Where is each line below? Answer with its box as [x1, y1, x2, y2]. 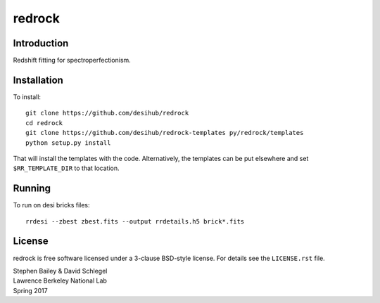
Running [13, 183, 51, 195]
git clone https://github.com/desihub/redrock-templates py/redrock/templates [25, 129, 304, 137]
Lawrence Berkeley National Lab [13, 276, 107, 285]
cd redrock [25, 119, 63, 127]
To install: [13, 92, 42, 101]
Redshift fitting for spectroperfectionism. [13, 56, 132, 65]
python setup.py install [25, 138, 111, 147]
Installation [13, 74, 63, 86]
